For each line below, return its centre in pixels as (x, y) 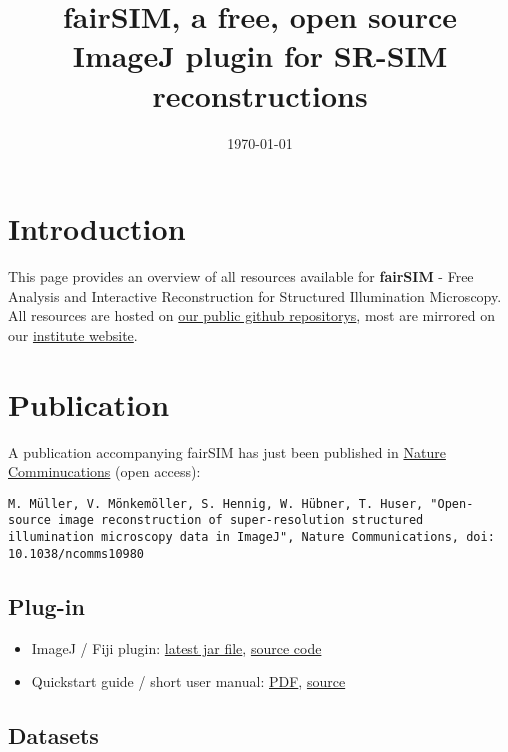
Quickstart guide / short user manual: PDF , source (188, 681)
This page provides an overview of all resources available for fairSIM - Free (241, 276)
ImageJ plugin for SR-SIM (260, 55)
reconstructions (260, 94)
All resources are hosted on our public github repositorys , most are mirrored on (251, 315)
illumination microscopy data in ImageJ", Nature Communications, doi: (251, 537)
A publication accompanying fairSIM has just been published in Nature (227, 451)
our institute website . (73, 334)
